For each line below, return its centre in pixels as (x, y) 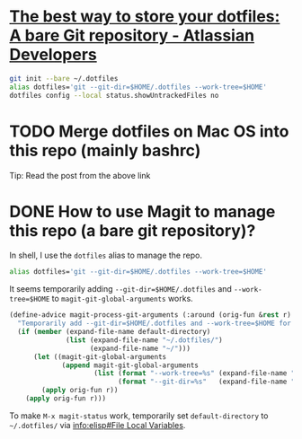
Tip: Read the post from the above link (80, 175)
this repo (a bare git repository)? (133, 230)
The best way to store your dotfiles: (145, 17)
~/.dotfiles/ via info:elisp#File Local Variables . (98, 425)
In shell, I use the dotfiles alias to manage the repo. (106, 255)
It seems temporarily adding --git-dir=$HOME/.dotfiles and (120, 289)
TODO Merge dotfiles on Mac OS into (149, 131)
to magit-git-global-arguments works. (122, 299)
